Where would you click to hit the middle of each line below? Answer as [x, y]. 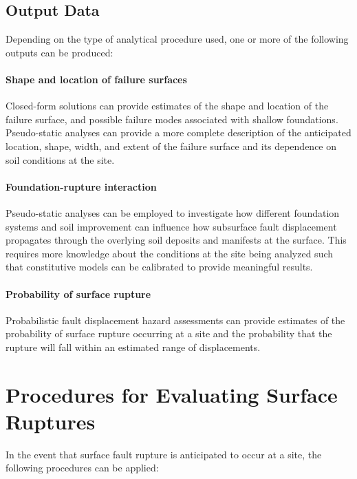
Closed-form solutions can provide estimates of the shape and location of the [167, 106]
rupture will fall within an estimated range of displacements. [133, 347]
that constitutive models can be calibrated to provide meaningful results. [159, 267]
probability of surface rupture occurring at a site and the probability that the [169, 333]
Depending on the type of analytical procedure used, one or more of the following [177, 39]
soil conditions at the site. [60, 159]
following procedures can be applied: [82, 468]
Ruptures [51, 421]
